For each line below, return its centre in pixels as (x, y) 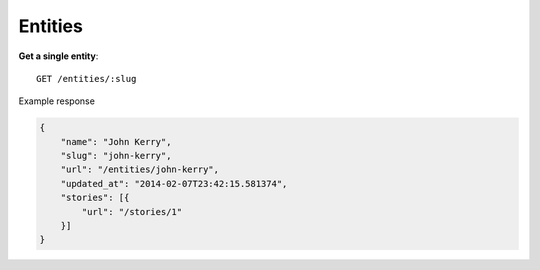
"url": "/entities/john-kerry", (140, 169)
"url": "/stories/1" (132, 211)
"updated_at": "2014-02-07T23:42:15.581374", (174, 183)
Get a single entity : (58, 56)
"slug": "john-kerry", (116, 156)
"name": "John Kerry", (116, 141)
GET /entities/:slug (86, 78)
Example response (56, 101)
